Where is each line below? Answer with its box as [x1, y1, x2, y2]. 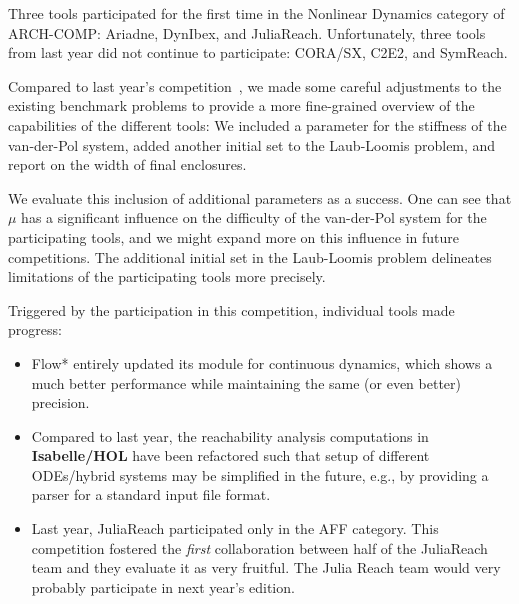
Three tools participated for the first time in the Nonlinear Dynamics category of [8, 3, 505, 23]
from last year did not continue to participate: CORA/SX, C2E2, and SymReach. [8, 42, 508, 63]
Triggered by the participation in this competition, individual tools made [8, 299, 455, 320]
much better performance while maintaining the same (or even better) [31, 372, 461, 393]
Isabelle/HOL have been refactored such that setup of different [31, 445, 430, 466]
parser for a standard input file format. [31, 484, 271, 505]
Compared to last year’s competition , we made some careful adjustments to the [8, 75, 502, 96]
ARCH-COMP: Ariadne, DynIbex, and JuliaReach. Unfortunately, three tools [8, 22, 486, 43]
